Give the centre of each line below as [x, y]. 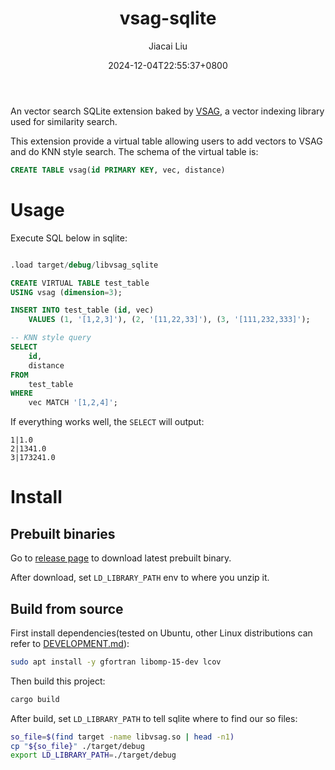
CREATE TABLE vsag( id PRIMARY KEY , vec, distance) [118, 170]
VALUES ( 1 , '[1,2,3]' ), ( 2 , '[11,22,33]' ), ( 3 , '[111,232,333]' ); [169, 320]
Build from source [67, 608]
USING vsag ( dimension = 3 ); [66, 292]
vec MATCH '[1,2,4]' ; [73, 403]
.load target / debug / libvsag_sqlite [84, 265]
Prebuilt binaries [63, 533]
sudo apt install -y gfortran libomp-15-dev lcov [116, 662]
